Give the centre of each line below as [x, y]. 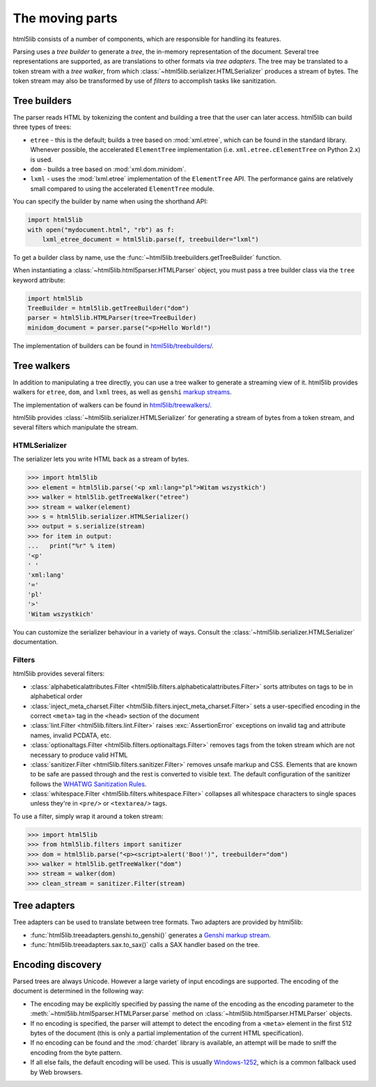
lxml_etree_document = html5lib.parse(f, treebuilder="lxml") [150, 239]
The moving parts [65, 18]
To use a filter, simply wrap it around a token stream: [88, 816]
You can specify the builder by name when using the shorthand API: [110, 201]
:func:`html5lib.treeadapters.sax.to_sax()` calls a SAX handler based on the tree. [145, 945]
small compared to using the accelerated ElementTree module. [123, 189]
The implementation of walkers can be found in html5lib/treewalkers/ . [112, 405]
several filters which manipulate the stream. [76, 428]
